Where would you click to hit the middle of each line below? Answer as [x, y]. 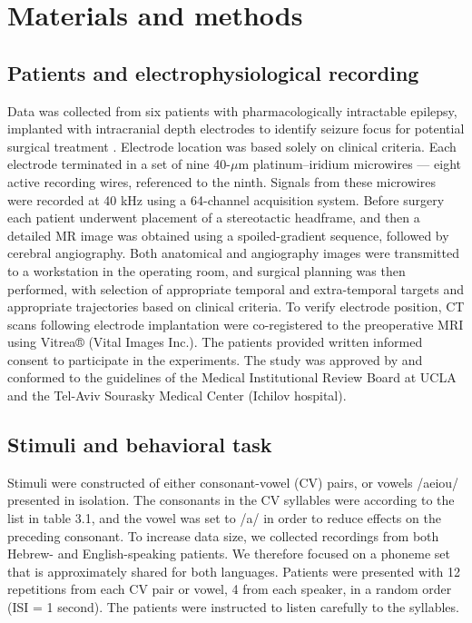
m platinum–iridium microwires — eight [349, 164]
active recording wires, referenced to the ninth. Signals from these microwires [221, 181]
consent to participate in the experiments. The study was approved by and [215, 359]
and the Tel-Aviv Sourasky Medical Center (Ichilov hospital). [177, 396]
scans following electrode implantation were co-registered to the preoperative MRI [236, 324]
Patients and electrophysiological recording [213, 72]
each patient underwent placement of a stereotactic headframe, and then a [214, 218]
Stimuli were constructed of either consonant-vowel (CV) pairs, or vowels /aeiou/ [233, 482]
